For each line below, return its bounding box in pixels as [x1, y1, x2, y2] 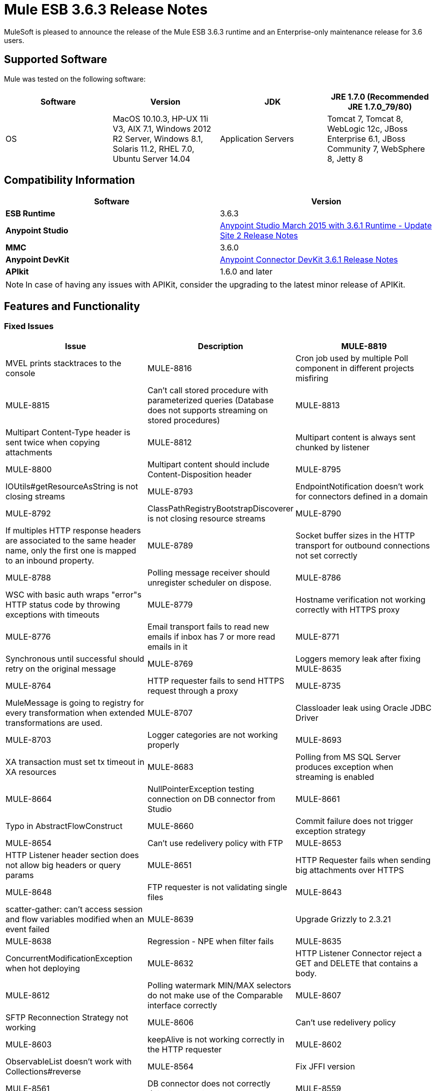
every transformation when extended [5, 707, 145, 718]
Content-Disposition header [147, 469, 252, 479]
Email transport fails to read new [147, 621, 269, 632]
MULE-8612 [5, 990, 50, 1000]
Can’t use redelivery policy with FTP [147, 838, 283, 848]
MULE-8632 [147, 958, 193, 968]
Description [197, 341, 243, 351]
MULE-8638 [5, 936, 51, 946]
